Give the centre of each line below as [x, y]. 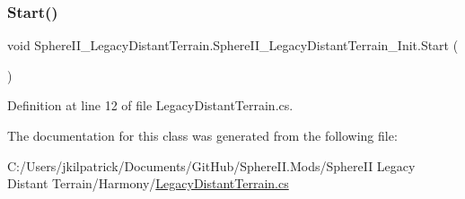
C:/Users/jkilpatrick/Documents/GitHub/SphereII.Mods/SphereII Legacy [211, 165]
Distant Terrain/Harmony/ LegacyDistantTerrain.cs [148, 183]
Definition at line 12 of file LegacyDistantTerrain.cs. [150, 105]
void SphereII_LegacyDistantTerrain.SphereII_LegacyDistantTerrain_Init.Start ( [233, 45]
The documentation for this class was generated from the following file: [202, 135]
